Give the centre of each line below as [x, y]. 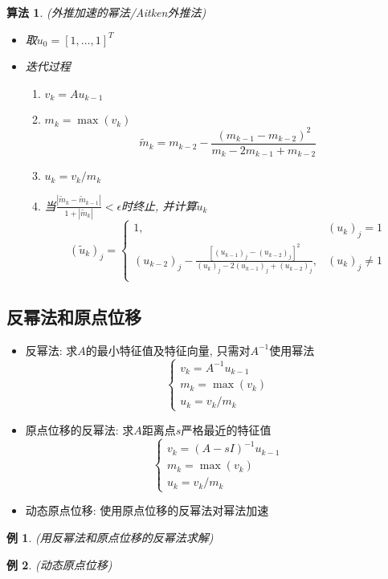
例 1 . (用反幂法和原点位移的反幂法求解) [110, 538]
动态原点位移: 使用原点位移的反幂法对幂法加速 [147, 510]
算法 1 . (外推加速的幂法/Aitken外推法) [106, 12]
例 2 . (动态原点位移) [59, 564]
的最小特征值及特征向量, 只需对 [168, 350]
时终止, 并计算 [159, 205]
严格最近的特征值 [226, 429]
